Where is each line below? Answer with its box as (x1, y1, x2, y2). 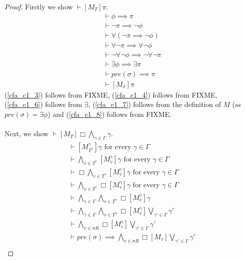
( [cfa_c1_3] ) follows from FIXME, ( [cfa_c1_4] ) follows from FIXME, (4, 89, 217, 100)
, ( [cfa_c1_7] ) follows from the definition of (88, 99, 221, 109)
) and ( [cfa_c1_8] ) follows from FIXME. (48, 109, 172, 119)
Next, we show (4, 128, 49, 139)
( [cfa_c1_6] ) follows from (4, 99, 82, 109)
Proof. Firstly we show (4, 1, 73, 11)
